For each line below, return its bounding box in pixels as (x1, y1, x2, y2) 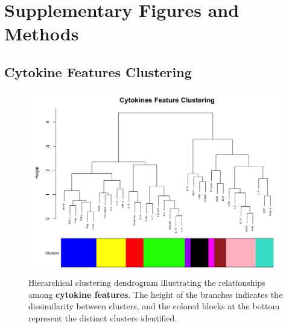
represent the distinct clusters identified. (28, 311, 177, 324)
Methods (4, 21, 79, 46)
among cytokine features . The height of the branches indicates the (28, 288, 283, 300)
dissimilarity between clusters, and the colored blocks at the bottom (28, 300, 280, 312)
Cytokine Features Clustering (4, 62, 192, 81)
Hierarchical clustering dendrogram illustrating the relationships (28, 276, 265, 289)
